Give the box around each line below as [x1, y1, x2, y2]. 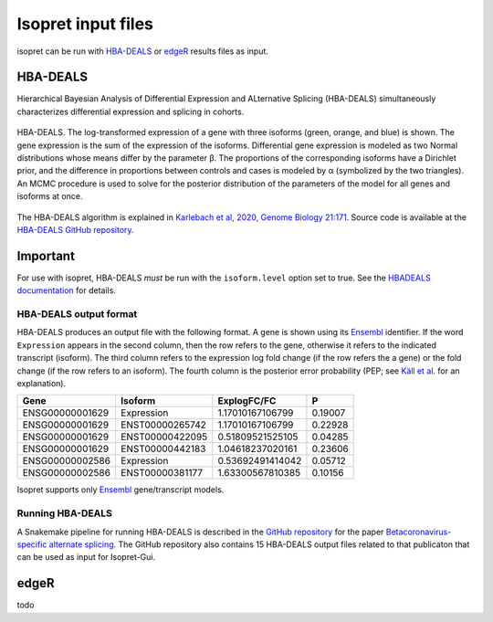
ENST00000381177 [120, 467, 204, 480]
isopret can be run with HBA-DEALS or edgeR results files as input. [16, 46, 269, 57]
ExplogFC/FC [217, 395, 277, 407]
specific [16, 539, 47, 550]
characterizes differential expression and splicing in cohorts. [16, 106, 245, 117]
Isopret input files [16, 14, 154, 34]
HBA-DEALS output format [16, 308, 138, 321]
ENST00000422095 [120, 430, 208, 443]
